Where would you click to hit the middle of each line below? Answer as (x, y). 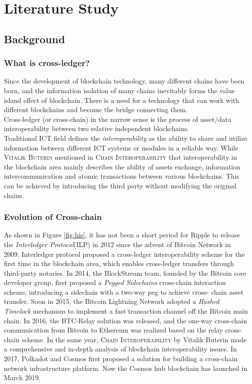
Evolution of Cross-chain (53, 217)
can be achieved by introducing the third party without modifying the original (120, 185)
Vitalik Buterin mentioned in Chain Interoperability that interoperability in (120, 157)
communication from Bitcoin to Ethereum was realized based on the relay (113, 330)
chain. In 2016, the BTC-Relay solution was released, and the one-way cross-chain (126, 320)
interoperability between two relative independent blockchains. (97, 128)
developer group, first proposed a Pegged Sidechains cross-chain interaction (115, 282)
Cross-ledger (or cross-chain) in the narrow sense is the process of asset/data (118, 119)
